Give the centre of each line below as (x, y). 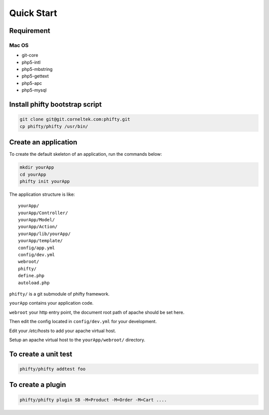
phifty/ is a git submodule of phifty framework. (59, 294)
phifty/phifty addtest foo (53, 369)
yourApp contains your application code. (52, 303)
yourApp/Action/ (38, 227)
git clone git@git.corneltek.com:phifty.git (75, 119)
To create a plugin (38, 385)
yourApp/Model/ (37, 220)
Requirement (30, 31)
